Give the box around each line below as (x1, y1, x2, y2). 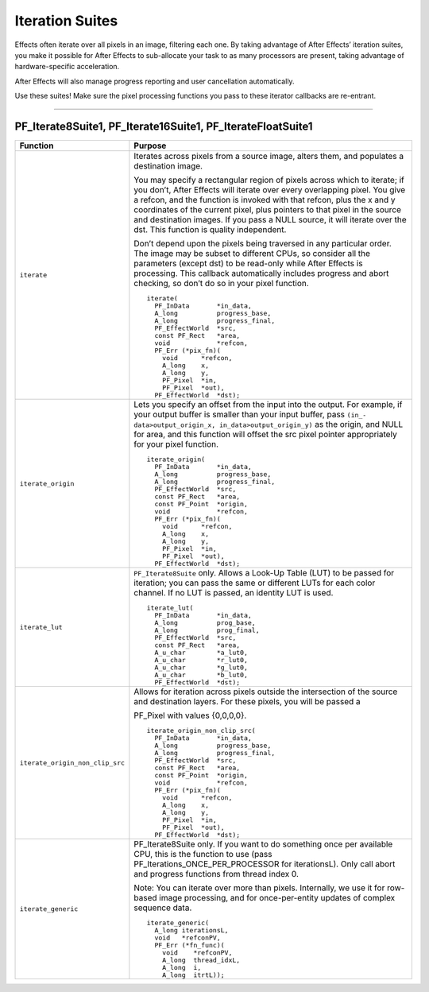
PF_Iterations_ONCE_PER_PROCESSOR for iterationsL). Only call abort (133, 858, 396, 870)
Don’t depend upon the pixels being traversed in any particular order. (133, 238, 392, 250)
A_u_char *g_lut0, (154, 664, 249, 672)
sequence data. (133, 902, 192, 913)
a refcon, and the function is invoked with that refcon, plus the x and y (133, 195, 396, 206)
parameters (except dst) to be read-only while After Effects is (133, 258, 363, 269)
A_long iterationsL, (154, 926, 229, 935)
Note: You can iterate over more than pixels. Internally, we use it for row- (133, 882, 405, 893)
